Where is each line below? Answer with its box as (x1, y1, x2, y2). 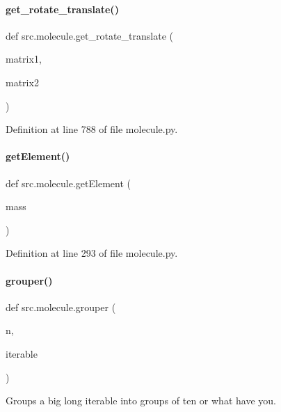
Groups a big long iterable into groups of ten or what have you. (6, 393, 276, 408)
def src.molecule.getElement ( (6, 175, 131, 190)
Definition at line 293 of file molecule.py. (6, 246, 178, 260)
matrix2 (6, 74, 39, 89)
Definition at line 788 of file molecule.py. (6, 122, 178, 136)
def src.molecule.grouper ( (6, 299, 116, 314)
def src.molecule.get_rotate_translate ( (6, 28, 173, 42)
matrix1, (6, 51, 42, 66)
